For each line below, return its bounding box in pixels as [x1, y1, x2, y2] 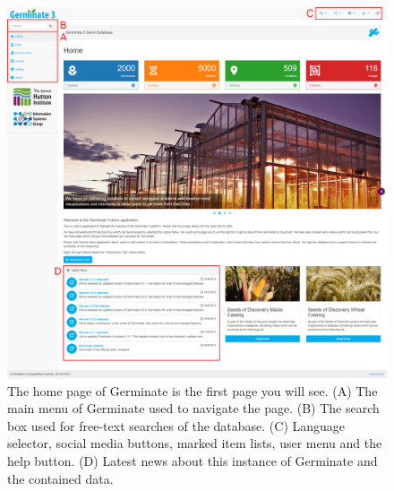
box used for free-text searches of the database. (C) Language [7, 416, 346, 435]
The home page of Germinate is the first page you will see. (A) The [7, 381, 378, 400]
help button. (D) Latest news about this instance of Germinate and [7, 452, 378, 470]
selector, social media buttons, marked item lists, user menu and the [7, 434, 382, 452]
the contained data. [7, 469, 114, 487]
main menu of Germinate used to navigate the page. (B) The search [7, 399, 380, 418]
